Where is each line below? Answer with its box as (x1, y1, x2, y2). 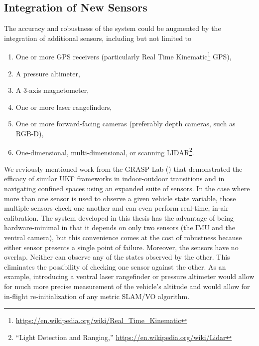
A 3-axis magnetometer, (15, 85, 89, 95)
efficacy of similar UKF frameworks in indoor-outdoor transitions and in (4, 173, 225, 184)
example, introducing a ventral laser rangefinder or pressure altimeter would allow (4, 271, 255, 282)
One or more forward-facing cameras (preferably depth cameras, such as (15, 118, 236, 129)
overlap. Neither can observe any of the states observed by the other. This (4, 252, 230, 262)
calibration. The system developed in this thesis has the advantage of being (4, 212, 234, 223)
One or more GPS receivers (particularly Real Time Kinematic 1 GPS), (15, 50, 232, 62)
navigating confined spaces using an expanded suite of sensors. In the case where (4, 183, 250, 194)
